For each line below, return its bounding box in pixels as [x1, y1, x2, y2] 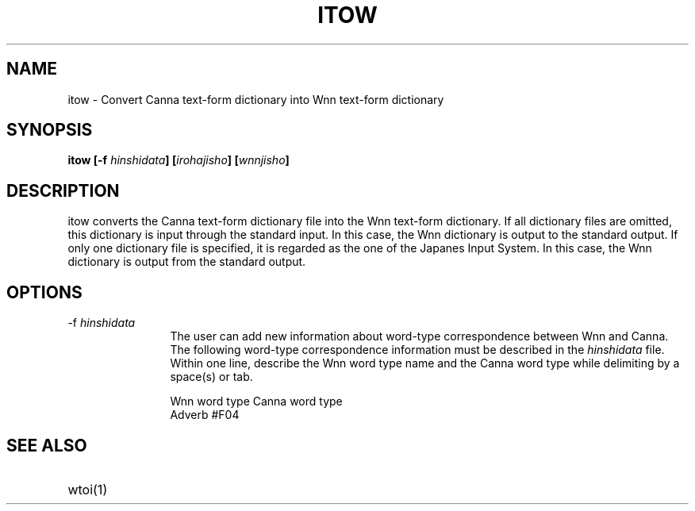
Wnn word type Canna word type [170, 394, 343, 409]
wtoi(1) [67, 481, 108, 498]
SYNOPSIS [6, 120, 93, 140]
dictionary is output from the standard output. [67, 255, 306, 269]
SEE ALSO [6, 435, 87, 455]
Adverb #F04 [170, 408, 240, 422]
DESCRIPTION [6, 180, 120, 201]
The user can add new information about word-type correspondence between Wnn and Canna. [170, 329, 669, 344]
